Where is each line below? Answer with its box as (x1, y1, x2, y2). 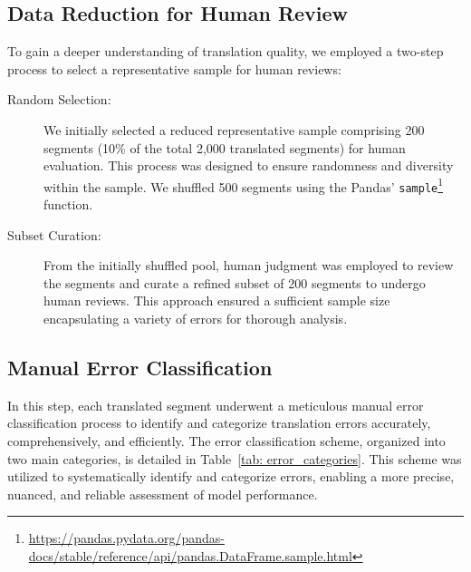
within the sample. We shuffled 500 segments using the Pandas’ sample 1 (43, 174, 444, 196)
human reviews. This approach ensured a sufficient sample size (43, 291, 390, 310)
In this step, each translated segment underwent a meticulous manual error (7, 395, 424, 414)
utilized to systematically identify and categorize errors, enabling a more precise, (7, 467, 455, 486)
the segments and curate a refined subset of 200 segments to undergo (43, 273, 426, 292)
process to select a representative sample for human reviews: (7, 59, 341, 78)
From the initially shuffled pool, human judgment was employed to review (43, 256, 454, 275)
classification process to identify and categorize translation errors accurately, (7, 413, 431, 432)
